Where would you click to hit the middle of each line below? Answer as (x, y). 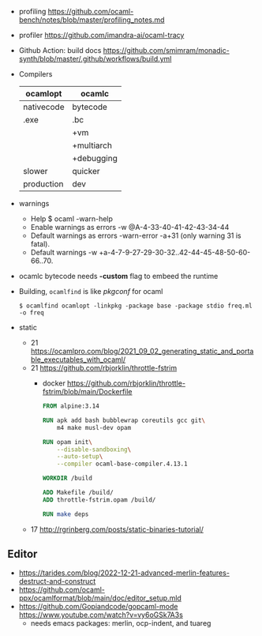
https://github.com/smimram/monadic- (166, 50)
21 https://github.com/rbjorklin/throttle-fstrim (104, 368)
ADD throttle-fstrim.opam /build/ (99, 500)
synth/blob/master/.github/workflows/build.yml (95, 59)
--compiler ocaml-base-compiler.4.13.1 (122, 464)
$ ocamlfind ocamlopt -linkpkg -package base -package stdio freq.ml (136, 306)
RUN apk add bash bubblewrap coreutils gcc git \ (124, 420)
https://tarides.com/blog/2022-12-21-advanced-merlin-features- (124, 573)
